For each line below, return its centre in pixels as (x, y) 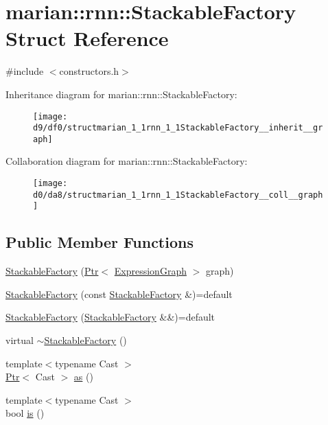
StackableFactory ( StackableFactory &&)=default (110, 317)
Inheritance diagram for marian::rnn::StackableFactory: (121, 94)
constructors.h (89, 71)
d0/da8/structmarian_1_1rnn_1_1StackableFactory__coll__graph (178, 195)
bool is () (25, 413)
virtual (20, 340)
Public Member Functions (99, 242)
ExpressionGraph (150, 271)
